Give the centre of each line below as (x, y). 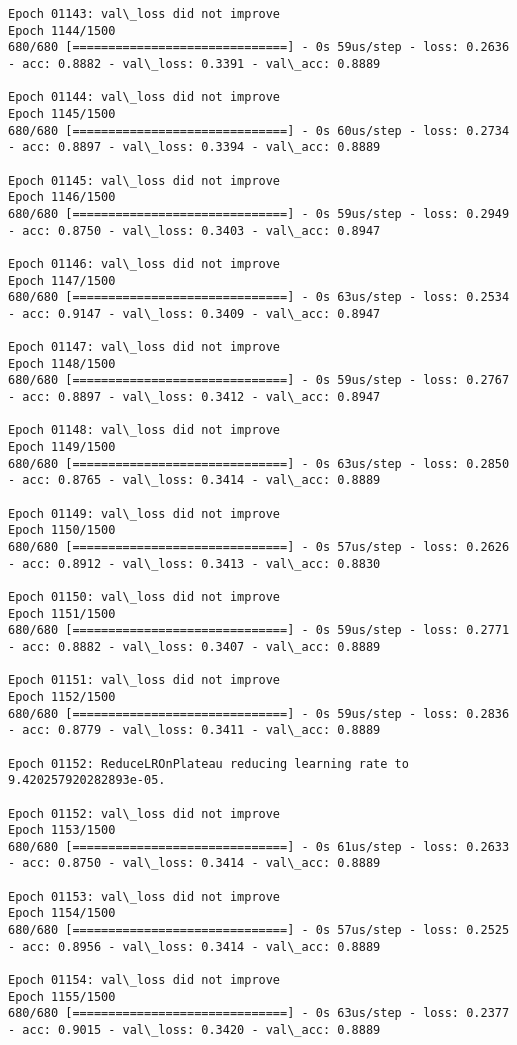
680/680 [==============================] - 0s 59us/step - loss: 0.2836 (259, 713)
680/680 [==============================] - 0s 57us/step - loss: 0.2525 (259, 930)
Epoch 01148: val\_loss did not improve (144, 430)
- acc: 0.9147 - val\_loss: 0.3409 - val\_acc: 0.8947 (194, 313)
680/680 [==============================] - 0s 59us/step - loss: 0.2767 (259, 380)
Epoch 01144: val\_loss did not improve (144, 97)
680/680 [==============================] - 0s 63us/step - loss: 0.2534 (259, 297)
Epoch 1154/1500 (62, 913)
